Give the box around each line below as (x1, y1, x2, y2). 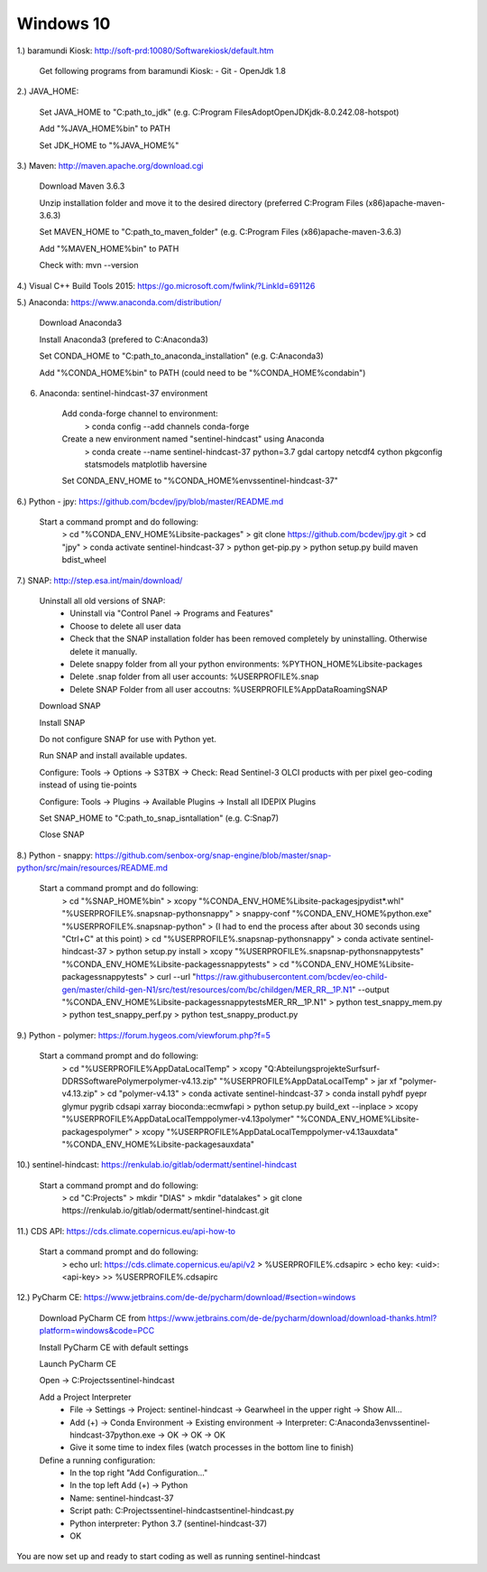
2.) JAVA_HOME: (16, 86, 79, 97)
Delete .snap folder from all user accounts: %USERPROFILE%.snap (69, 671, 319, 682)
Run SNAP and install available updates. (39, 750, 188, 761)
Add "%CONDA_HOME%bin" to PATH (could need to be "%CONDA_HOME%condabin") (39, 367, 366, 378)
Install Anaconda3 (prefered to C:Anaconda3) (39, 334, 209, 345)
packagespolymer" (61, 1126, 133, 1137)
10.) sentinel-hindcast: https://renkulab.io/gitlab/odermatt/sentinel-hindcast (16, 1159, 298, 1170)
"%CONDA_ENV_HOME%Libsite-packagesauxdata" (61, 1139, 255, 1149)
